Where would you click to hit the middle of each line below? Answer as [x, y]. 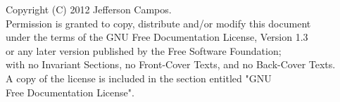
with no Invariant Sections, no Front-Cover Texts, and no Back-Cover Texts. [171, 64]
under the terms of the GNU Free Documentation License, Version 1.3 [157, 37]
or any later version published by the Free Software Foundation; [144, 50]
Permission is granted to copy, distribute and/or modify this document [158, 23]
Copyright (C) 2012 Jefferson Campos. [89, 9]
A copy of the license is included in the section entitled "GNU [139, 78]
